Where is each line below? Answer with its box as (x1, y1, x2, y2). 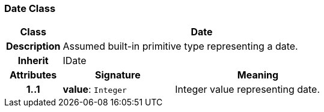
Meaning (237, 69, 279, 81)
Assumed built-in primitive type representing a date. (63, 40, 298, 53)
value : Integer (63, 83, 127, 96)
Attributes (10, 69, 57, 81)
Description (6, 40, 61, 53)
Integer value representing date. (175, 83, 320, 96)
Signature (95, 69, 141, 81)
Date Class (4, 2, 56, 14)
